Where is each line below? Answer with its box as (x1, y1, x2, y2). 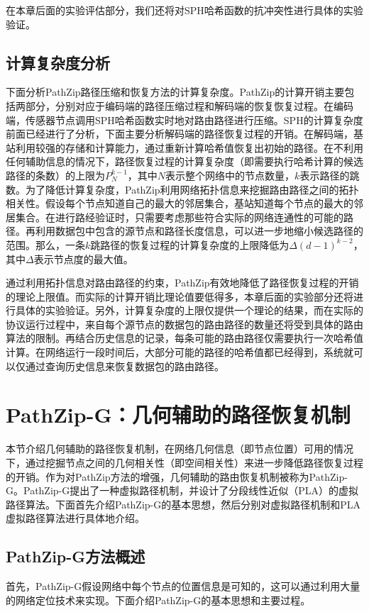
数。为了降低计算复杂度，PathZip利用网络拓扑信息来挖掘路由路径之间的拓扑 (6, 182, 359, 196)
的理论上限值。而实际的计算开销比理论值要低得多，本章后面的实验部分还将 (6, 289, 353, 304)
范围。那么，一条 (6, 237, 85, 252)
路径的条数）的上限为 (6, 167, 105, 182)
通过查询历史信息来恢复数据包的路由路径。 (25, 358, 224, 373)
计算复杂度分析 (6, 51, 110, 73)
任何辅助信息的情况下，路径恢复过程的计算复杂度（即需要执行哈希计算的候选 (6, 154, 363, 169)
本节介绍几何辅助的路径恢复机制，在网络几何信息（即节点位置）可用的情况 (6, 441, 353, 456)
